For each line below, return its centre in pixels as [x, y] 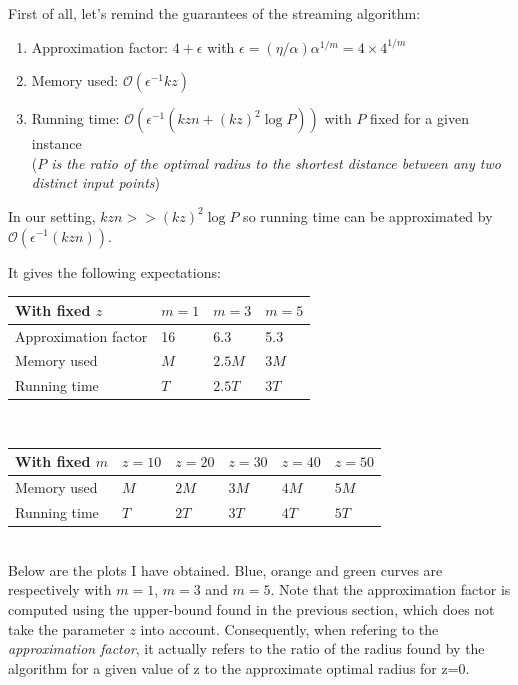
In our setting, [52, 215]
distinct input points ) [95, 182]
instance [56, 143]
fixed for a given [419, 118]
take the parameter [66, 628]
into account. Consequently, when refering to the [289, 628]
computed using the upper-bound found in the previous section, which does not [251, 608]
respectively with [60, 589]
